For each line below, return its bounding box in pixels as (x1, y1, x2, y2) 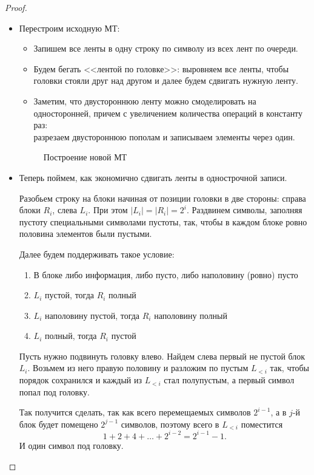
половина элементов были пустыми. (19, 227, 152, 240)
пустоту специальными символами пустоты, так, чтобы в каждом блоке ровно (19, 215, 307, 228)
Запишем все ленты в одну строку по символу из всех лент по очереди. (33, 42, 298, 55)
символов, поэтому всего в (121, 417, 219, 430)
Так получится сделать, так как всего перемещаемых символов (19, 406, 251, 419)
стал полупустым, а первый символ (164, 374, 295, 386)
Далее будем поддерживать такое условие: (19, 247, 175, 260)
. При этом (88, 203, 128, 216)
